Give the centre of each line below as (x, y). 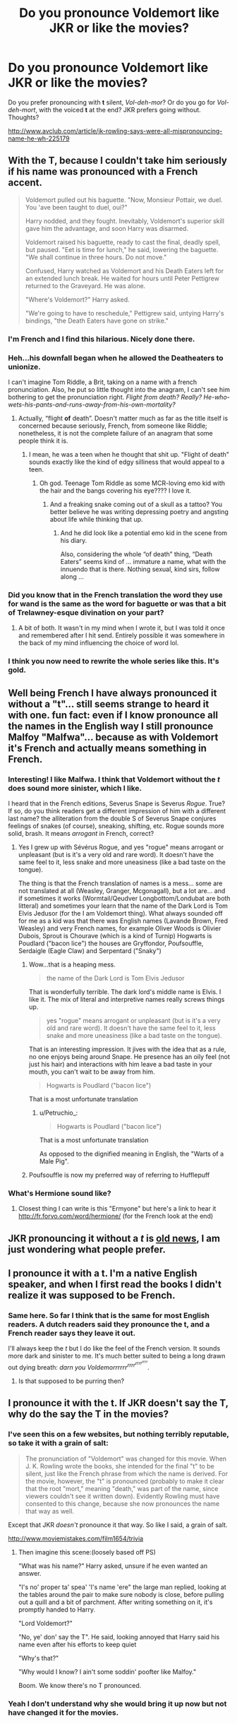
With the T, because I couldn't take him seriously (118, 161)
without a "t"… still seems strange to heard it (109, 704)
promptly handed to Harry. (57, 1609)
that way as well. (50, 1511)
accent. (25, 182)
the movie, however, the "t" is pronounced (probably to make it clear (124, 1481)
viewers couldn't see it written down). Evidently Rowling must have (122, 1496)
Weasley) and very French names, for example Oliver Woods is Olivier (120, 928)
